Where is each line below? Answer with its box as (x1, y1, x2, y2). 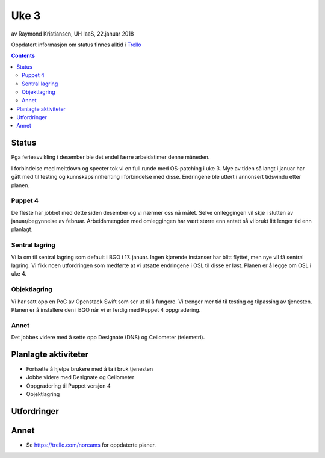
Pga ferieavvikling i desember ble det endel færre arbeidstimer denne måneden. (11, 153, 210, 161)
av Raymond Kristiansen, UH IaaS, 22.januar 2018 (11, 30, 134, 37)
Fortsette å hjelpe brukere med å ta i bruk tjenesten (26, 365, 153, 373)
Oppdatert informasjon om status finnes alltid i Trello (11, 41, 141, 48)
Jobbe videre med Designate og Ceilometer (26, 374, 135, 381)
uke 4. (11, 270, 27, 277)
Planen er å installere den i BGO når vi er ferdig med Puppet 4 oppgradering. (11, 306, 201, 313)
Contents (11, 52, 36, 60)
